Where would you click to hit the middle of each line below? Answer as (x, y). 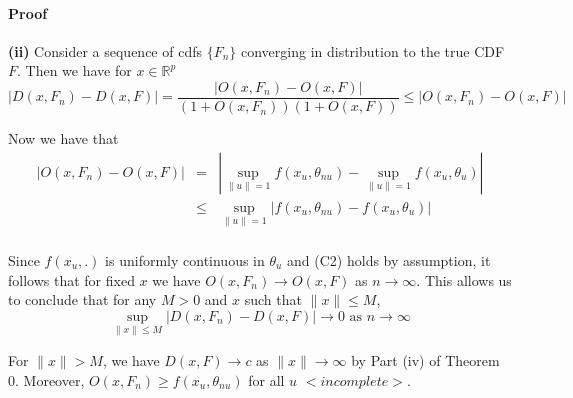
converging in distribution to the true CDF (372, 50)
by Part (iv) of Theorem (425, 359)
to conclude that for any (82, 299)
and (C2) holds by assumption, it (389, 259)
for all (266, 379)
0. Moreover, (46, 379)
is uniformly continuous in (185, 259)
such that (273, 299)
